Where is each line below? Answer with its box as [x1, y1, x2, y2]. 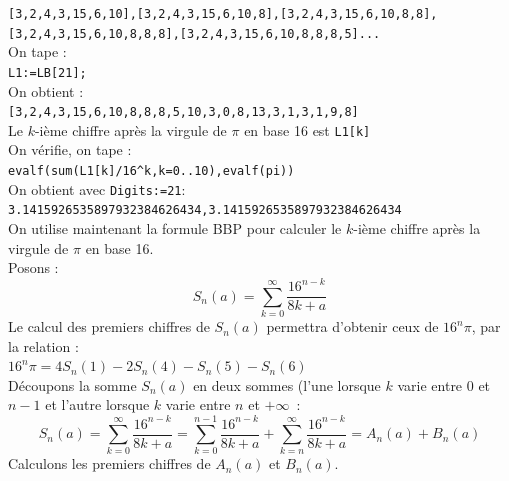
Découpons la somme [8, 374, 137, 395]
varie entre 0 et [397, 374, 491, 395]
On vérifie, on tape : [8, 139, 132, 160]
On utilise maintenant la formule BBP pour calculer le [8, 218, 342, 239]
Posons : [8, 257, 59, 278]
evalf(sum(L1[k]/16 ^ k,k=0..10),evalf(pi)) [8, 164, 295, 179]
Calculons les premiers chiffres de [8, 453, 211, 474]
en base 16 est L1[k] [244, 119, 371, 140]
